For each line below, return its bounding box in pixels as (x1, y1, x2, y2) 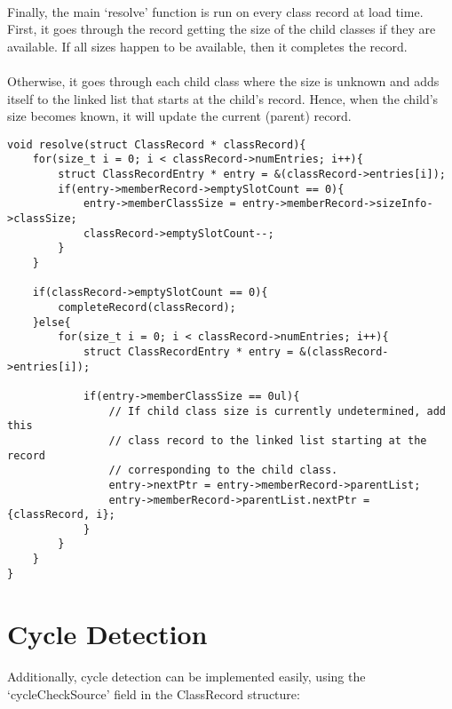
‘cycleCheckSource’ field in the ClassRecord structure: (7, 685, 300, 703)
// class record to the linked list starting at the (108, 434, 427, 447)
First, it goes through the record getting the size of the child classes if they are (7, 20, 436, 38)
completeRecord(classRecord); (58, 300, 236, 314)
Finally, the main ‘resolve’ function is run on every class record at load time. (7, 2, 424, 20)
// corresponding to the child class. (108, 464, 338, 477)
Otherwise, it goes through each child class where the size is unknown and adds (7, 71, 440, 90)
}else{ (32, 315, 71, 329)
